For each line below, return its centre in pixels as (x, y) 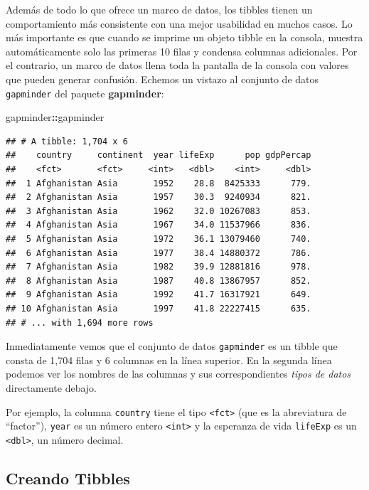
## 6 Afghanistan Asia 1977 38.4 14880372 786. (159, 253)
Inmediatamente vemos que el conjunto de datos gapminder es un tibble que (172, 346)
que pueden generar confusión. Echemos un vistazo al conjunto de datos (162, 79)
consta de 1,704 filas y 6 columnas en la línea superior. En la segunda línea (169, 359)
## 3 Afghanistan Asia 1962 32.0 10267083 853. (159, 211)
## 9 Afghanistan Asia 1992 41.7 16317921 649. (159, 295)
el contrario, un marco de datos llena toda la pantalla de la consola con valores (177, 65)
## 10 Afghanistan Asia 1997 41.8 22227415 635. (159, 308)
